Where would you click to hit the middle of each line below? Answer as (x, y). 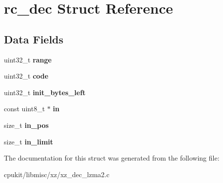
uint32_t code (26, 76)
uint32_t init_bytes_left (45, 92)
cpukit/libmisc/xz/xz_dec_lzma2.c (57, 174)
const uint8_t (25, 109)
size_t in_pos (26, 125)
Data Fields (34, 39)
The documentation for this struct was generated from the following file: (112, 158)
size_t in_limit (29, 141)
